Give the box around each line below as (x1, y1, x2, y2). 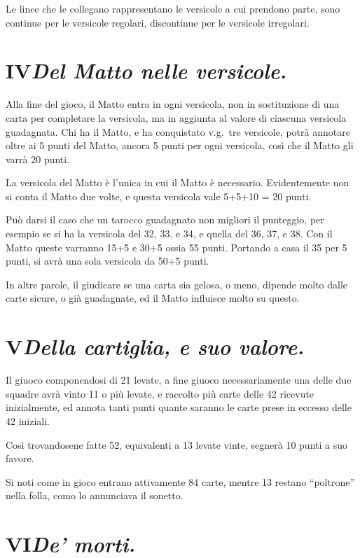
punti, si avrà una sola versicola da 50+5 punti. (6, 253, 209, 268)
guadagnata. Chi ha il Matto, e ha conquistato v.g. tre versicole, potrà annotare (6, 124, 350, 139)
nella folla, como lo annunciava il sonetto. (6, 488, 184, 503)
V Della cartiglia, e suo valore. (6, 332, 305, 361)
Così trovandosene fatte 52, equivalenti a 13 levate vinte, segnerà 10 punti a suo (6, 437, 348, 452)
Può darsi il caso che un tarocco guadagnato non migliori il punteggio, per (6, 212, 324, 227)
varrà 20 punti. (6, 151, 70, 166)
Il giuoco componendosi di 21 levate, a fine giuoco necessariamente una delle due (6, 372, 352, 387)
